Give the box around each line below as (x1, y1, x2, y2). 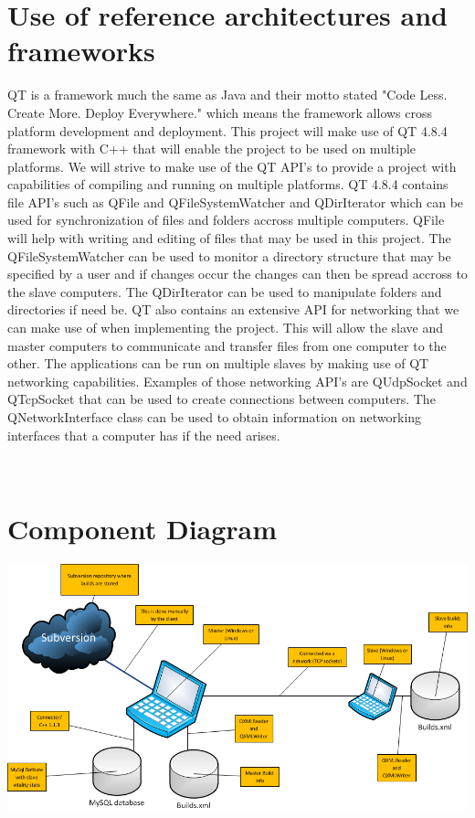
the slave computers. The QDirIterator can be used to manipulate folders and (7, 282, 442, 301)
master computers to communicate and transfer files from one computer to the (7, 335, 447, 355)
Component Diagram (7, 509, 278, 547)
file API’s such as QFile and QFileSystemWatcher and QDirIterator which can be (7, 192, 464, 211)
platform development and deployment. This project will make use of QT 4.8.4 (7, 121, 448, 140)
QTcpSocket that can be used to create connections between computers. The (7, 389, 436, 409)
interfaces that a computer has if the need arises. (7, 425, 280, 444)
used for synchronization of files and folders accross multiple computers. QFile (7, 210, 445, 229)
